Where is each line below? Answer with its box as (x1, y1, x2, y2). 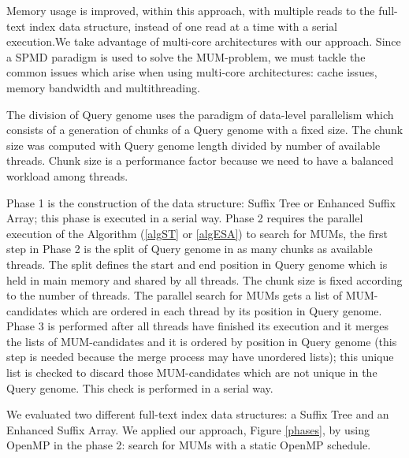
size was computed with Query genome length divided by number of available (6, 136, 381, 153)
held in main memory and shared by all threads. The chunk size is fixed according (6, 271, 403, 288)
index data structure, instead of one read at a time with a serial (29, 17, 337, 34)
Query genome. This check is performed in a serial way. (6, 379, 273, 396)
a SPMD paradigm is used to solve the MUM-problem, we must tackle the (6, 48, 366, 65)
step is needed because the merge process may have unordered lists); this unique (6, 348, 394, 365)
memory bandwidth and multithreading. (6, 79, 200, 95)
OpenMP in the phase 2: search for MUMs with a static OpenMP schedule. (6, 437, 371, 453)
